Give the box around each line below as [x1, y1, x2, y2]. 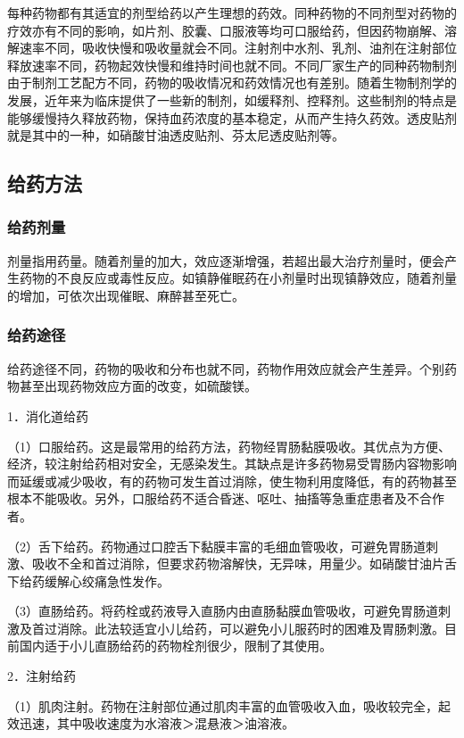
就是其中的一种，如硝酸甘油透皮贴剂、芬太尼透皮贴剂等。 [7, 126, 344, 145]
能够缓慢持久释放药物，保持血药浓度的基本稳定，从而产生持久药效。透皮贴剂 [7, 108, 457, 127]
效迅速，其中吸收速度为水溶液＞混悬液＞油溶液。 [7, 714, 294, 733]
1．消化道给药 [7, 406, 88, 425]
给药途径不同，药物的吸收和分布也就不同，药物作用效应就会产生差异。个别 [7, 359, 444, 377]
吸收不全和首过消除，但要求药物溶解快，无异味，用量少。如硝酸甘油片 [31, 554, 444, 573]
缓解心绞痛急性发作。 [44, 571, 170, 590]
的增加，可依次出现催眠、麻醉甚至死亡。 [7, 286, 244, 304]
